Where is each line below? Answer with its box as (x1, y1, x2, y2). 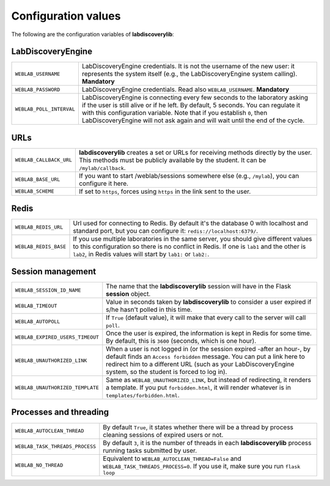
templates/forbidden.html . (106, 391, 180, 399)
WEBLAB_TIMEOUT (15, 303, 57, 309)
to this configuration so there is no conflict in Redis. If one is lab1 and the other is (73, 242, 306, 251)
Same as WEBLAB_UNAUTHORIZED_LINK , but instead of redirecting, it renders (106, 376, 312, 384)
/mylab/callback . (78, 163, 126, 172)
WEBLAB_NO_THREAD (15, 462, 64, 468)
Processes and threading (11, 407, 109, 418)
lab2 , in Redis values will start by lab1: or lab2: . (73, 250, 210, 259)
